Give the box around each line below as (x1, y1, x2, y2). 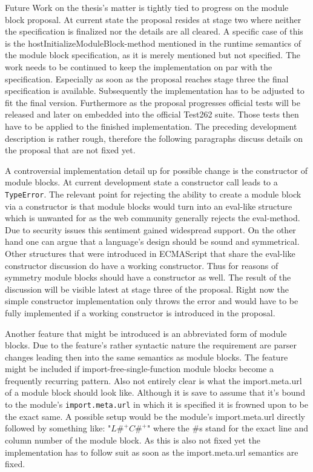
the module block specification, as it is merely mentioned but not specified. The (5, 48, 300, 61)
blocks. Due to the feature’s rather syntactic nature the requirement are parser (5, 339, 297, 351)
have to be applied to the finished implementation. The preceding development (5, 119, 297, 132)
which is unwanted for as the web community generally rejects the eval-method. (5, 211, 300, 224)
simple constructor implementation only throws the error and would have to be (5, 294, 298, 307)
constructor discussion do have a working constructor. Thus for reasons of (5, 259, 278, 271)
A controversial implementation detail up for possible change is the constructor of (5, 164, 308, 176)
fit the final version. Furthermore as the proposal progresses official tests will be (5, 96, 300, 108)
